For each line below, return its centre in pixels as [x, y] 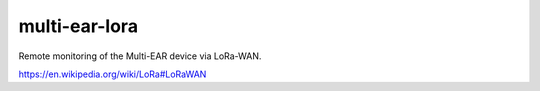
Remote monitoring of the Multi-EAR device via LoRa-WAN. [140, 56]
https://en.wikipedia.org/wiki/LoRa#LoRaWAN [112, 74]
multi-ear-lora [78, 26]
